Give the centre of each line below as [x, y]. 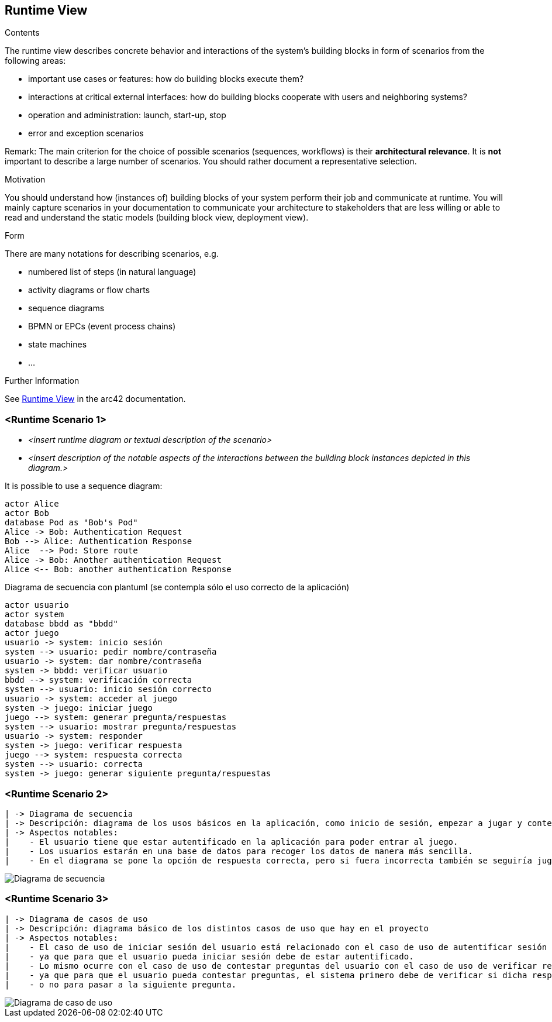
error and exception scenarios [86, 133]
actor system [34, 615]
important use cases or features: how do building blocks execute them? [166, 79]
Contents [22, 33]
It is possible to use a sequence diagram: [84, 486]
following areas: [35, 61]
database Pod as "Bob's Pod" [71, 523]
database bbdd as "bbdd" [61, 624]
